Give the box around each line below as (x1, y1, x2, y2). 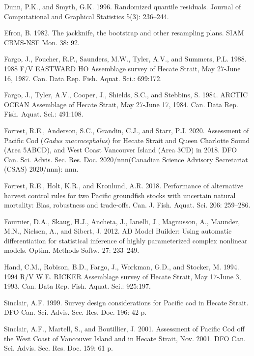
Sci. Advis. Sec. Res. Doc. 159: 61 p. (4, 343, 113, 353)
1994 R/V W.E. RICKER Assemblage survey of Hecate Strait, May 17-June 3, (4, 271, 241, 281)
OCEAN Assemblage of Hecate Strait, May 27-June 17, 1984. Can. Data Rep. (4, 99, 238, 109)
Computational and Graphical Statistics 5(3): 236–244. (4, 11, 169, 21)
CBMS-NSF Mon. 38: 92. (4, 37, 80, 47)
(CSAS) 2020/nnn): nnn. (4, 164, 79, 174)
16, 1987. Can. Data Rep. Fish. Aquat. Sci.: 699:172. (4, 73, 162, 83)
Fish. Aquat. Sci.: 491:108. (4, 109, 84, 119)
